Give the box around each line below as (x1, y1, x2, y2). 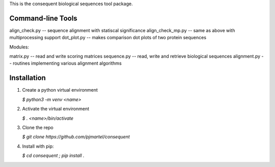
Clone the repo (22, 124, 53, 130)
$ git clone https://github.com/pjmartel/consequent (22, 134, 130, 140)
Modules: (9, 44, 29, 50)
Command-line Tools (9, 14, 77, 22)
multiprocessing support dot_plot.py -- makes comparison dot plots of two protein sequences (9, 35, 206, 41)
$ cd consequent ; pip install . (22, 153, 85, 159)
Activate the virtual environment (22, 106, 90, 112)
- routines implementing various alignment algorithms (9, 60, 122, 66)
